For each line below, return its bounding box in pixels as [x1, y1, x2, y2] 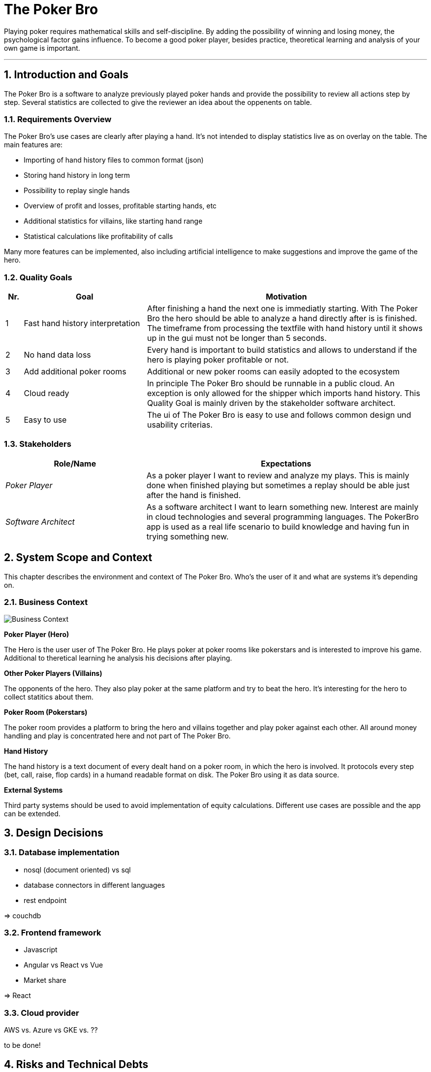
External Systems [4, 786, 63, 795]
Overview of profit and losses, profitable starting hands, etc [24, 201, 217, 210]
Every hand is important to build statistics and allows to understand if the [147, 345, 417, 355]
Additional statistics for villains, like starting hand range [24, 217, 203, 226]
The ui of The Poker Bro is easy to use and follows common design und [147, 410, 411, 420]
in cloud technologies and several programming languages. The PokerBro [146, 511, 419, 522]
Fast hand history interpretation [24, 318, 140, 329]
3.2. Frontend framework [4, 928, 101, 938]
